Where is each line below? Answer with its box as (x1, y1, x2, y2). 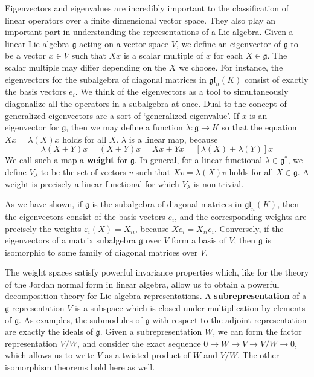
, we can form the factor (213, 325, 302, 338)
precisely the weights (5, 222, 82, 234)
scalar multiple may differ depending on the (5, 60, 167, 73)
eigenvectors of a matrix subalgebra (5, 234, 136, 246)
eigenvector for (5, 121, 59, 134)
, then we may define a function (66, 121, 183, 134)
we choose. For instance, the (179, 60, 283, 73)
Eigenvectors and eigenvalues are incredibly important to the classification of (5, 2, 289, 14)
